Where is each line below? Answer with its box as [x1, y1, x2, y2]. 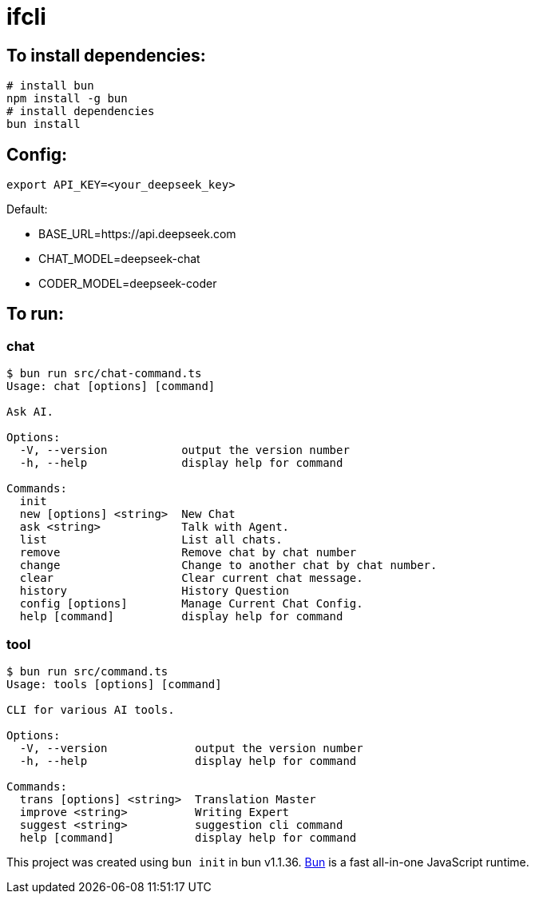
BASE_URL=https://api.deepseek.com [38, 227, 236, 241]
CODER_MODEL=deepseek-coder [38, 277, 217, 291]
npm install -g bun [6, 92, 128, 106]
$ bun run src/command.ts [6, 664, 168, 678]
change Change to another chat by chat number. [19, 559, 438, 572]
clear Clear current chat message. [19, 571, 363, 585]
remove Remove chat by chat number [19, 546, 357, 560]
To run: [6, 304, 64, 325]
